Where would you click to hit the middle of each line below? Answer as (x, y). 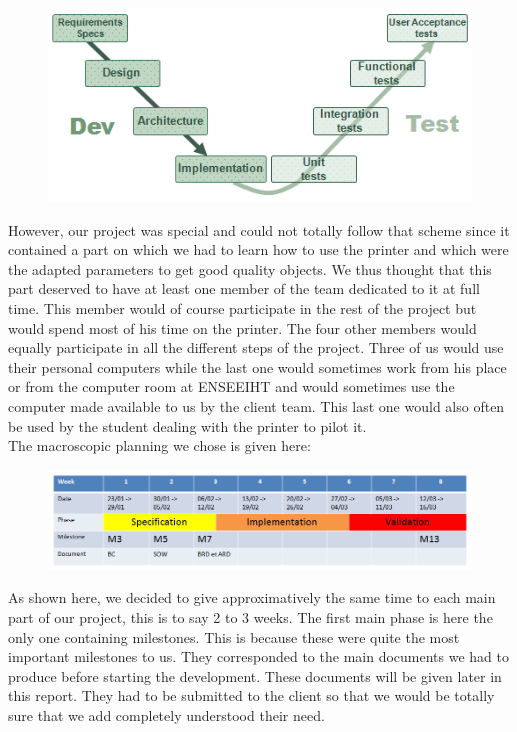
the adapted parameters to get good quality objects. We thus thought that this (250, 268)
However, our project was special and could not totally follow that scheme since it (259, 229)
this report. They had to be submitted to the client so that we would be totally (251, 695)
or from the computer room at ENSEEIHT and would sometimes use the (231, 386)
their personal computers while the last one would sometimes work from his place (257, 366)
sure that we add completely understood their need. (166, 714)
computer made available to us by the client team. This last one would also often (256, 405)
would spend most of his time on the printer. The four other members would (242, 327)
